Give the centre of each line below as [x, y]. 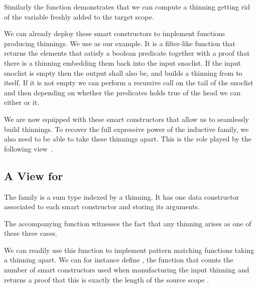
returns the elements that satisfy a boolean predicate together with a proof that [127, 53]
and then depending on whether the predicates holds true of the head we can [122, 92]
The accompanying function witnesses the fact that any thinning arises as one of [128, 223]
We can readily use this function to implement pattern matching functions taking [129, 250]
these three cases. [31, 233]
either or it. [22, 102]
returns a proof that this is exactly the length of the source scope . [107, 279]
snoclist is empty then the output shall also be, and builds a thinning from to [123, 73]
